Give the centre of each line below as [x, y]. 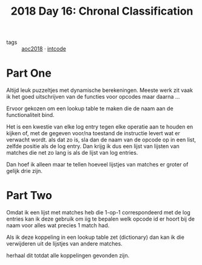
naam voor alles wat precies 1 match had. [58, 225]
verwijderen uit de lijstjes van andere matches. [64, 244]
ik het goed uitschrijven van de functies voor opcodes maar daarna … [93, 97]
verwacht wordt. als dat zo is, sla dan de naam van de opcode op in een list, [101, 140]
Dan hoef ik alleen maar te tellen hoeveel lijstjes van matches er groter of [97, 164]
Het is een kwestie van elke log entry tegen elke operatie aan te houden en [100, 127]
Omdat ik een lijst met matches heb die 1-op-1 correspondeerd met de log [99, 213]
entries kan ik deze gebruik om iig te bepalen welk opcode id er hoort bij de [101, 219]
